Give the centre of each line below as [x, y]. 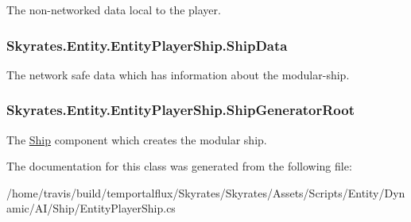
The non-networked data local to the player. [114, 10]
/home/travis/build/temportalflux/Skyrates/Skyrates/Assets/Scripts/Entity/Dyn [206, 192]
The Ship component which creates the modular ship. [137, 139]
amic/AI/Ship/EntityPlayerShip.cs [91, 208]
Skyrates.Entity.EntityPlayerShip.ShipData [147, 45]
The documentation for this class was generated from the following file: [179, 166]
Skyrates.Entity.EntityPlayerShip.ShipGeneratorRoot [181, 110]
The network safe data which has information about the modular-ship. [178, 74]
